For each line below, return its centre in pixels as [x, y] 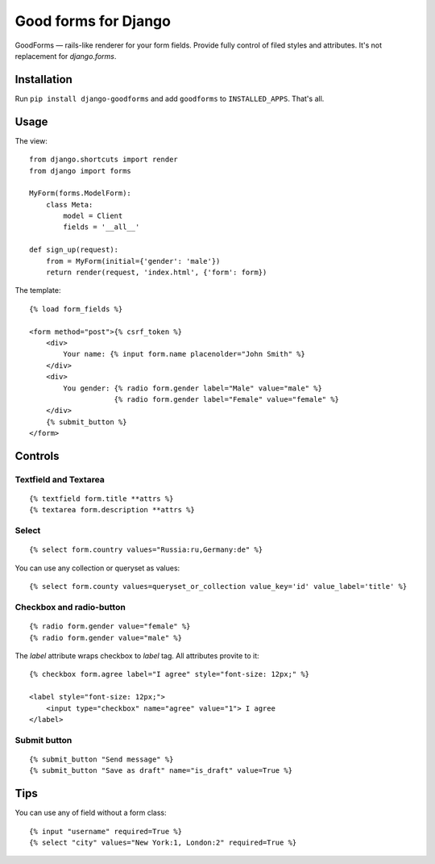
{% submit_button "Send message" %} [101, 759]
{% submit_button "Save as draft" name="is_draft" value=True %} [161, 771]
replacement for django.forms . [66, 56]
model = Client [93, 216]
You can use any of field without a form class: [91, 813]
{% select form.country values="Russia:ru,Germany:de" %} [146, 550]
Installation [43, 79]
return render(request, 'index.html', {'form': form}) [156, 273]
